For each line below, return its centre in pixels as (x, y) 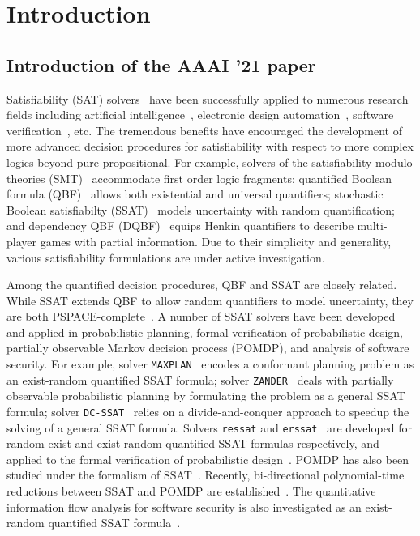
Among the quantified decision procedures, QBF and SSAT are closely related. (202, 285)
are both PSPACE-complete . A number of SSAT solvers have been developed (201, 316)
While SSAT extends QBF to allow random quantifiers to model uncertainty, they (210, 300)
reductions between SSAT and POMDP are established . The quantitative (191, 491)
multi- (372, 225)
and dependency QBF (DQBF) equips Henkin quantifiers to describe (180, 225)
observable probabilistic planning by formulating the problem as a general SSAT (206, 396)
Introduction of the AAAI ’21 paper (161, 64)
